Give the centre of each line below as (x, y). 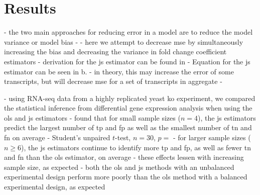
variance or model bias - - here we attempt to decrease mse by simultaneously (124, 41)
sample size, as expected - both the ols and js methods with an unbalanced (119, 167)
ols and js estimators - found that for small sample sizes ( (92, 117)
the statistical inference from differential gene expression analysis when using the (128, 108)
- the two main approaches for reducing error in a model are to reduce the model (128, 32)
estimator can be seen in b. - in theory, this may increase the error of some (119, 71)
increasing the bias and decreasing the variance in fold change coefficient (115, 52)
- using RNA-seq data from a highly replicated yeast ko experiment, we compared (130, 98)
